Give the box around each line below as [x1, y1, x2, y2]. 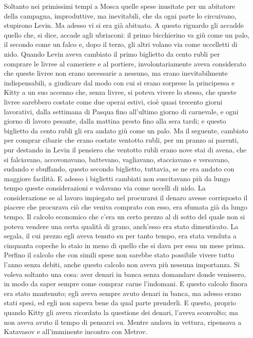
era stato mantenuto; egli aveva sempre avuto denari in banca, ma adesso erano [4, 288, 241, 298]
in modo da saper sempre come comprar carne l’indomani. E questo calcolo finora [4, 278, 248, 289]
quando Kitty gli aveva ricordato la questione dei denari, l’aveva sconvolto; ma [4, 307, 238, 317]
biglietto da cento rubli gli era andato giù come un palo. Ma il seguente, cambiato [4, 125, 249, 135]
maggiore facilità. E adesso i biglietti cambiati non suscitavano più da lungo [4, 173, 231, 183]
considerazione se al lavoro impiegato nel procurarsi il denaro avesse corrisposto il [4, 192, 248, 202]
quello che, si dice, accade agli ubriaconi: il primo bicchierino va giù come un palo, [4, 29, 250, 40]
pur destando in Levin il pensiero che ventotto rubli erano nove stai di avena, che [4, 144, 247, 154]
